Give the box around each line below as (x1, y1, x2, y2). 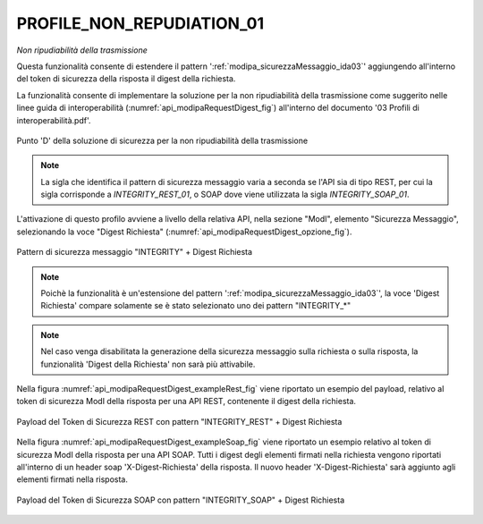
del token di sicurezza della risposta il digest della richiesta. (16, 73, 236, 84)
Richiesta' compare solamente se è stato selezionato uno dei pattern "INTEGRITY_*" (40, 300, 352, 311)
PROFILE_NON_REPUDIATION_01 (16, 13, 265, 33)
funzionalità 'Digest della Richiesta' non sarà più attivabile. (40, 359, 256, 369)
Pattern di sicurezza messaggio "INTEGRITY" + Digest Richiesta (16, 247, 253, 258)
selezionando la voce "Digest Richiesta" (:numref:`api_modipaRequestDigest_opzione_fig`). (16, 226, 352, 237)
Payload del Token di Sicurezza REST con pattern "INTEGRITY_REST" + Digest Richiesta (16, 416, 343, 427)
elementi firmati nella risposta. (16, 474, 129, 485)
